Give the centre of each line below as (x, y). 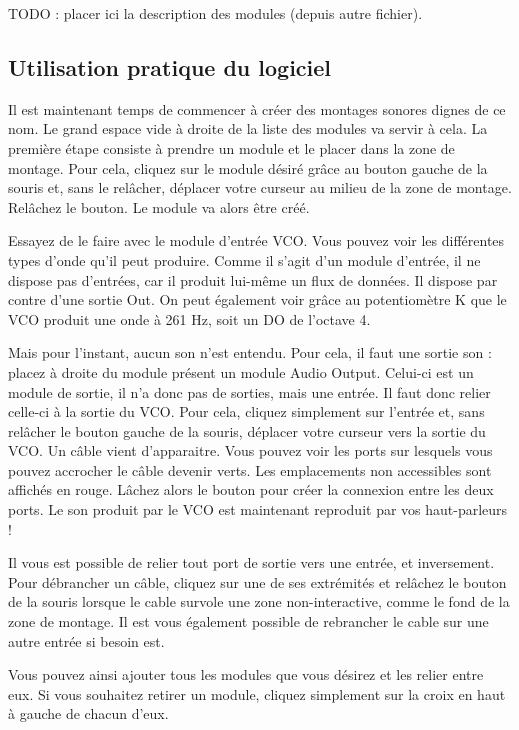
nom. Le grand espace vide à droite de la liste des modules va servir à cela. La (248, 128)
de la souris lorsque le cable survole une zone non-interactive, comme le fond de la (259, 601)
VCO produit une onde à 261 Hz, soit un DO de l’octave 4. (189, 318)
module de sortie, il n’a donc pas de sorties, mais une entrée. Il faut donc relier (249, 391)
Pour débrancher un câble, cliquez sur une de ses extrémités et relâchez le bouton (257, 581)
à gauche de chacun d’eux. (88, 713)
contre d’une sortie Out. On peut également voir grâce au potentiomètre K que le (257, 299)
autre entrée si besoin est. (86, 640)
